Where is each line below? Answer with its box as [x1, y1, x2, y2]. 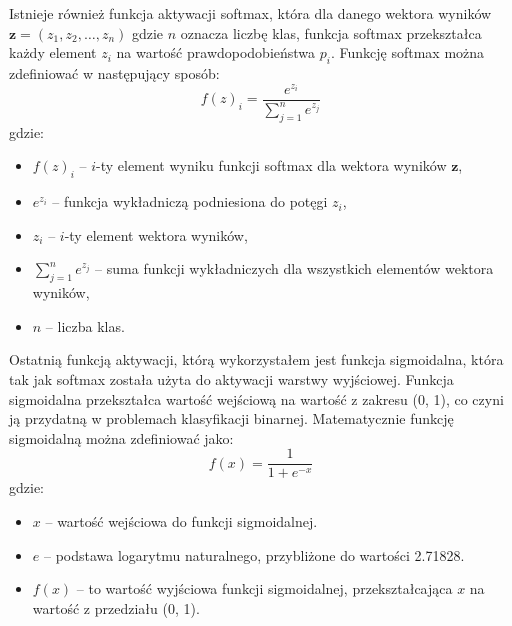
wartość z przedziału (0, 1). [32, 597, 200, 618]
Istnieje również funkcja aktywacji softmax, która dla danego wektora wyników [9, 3, 492, 23]
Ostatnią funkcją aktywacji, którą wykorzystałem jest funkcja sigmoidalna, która [9, 349, 504, 370]
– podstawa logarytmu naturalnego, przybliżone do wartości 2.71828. [43, 544, 465, 565]
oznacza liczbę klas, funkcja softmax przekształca [180, 22, 482, 43]
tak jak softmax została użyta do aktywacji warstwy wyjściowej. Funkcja [9, 369, 454, 390]
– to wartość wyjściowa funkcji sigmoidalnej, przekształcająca [76, 578, 453, 599]
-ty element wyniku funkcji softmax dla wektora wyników [96, 155, 447, 176]
